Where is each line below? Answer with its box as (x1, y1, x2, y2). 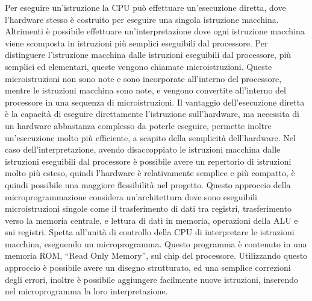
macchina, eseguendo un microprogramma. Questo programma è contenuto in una (5, 237, 307, 250)
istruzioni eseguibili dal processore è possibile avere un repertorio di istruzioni (5, 154, 292, 167)
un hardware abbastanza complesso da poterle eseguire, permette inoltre (5, 119, 272, 131)
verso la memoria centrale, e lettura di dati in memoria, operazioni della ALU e (5, 214, 298, 226)
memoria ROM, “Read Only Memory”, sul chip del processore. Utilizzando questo (5, 249, 308, 262)
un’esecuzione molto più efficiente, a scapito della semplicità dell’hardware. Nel (5, 131, 296, 144)
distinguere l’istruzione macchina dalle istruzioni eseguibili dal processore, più (5, 48, 292, 61)
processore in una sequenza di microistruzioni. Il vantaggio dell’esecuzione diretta (5, 95, 305, 108)
